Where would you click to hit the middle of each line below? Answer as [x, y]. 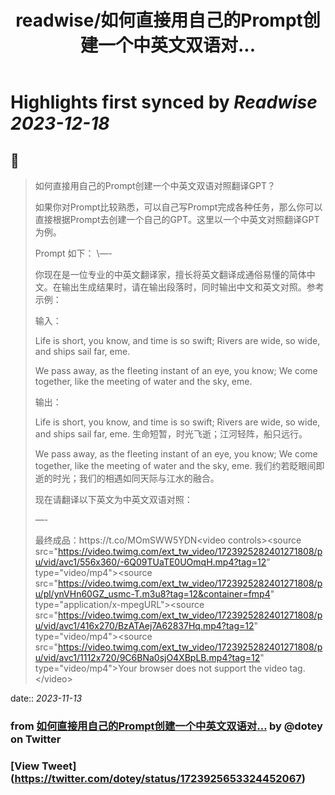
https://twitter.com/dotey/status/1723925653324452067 [158, 778]
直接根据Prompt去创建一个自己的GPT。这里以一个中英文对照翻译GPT [177, 219]
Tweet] [59, 766]
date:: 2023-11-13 [46, 698]
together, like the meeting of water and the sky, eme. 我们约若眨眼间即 [179, 465]
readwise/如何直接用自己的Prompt [159, 20]
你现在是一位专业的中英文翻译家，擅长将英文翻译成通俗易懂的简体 [170, 274]
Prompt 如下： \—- [73, 253]
